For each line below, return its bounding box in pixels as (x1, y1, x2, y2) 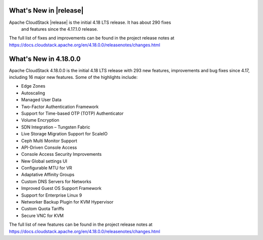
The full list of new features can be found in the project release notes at (9, 222, 153, 227)
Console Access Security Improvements (21, 151, 102, 157)
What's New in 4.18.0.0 (9, 55, 81, 63)
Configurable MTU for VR (21, 165, 73, 171)
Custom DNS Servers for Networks (21, 178, 92, 185)
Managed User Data (21, 97, 62, 103)
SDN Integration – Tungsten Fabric (21, 124, 90, 130)
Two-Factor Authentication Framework (21, 104, 99, 110)
